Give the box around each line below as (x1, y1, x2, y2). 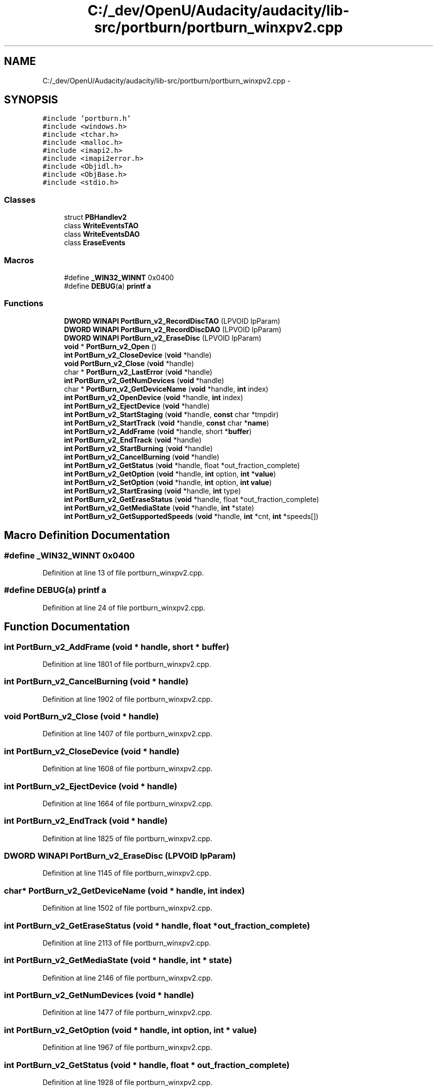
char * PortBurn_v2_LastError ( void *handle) (64, 367, 213, 376)
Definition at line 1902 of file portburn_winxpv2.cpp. (42, 694, 213, 703)
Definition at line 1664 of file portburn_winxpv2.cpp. (42, 799, 213, 808)
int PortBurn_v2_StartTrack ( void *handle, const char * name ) (64, 418, 269, 427)
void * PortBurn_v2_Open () (64, 342, 157, 351)
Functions (4, 298, 43, 309)
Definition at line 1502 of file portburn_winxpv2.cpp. (42, 904, 213, 913)
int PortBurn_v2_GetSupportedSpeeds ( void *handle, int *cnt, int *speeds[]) (64, 512, 319, 521)
